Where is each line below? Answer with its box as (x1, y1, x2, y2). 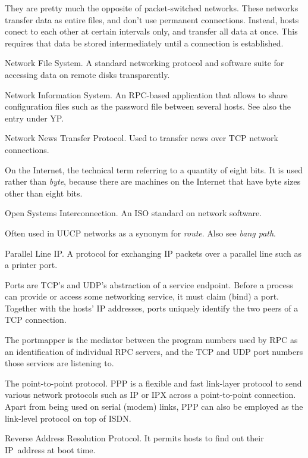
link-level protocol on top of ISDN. (5, 412, 131, 424)
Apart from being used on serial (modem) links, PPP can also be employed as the (5, 400, 303, 413)
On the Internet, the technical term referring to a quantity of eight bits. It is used (5, 163, 303, 176)
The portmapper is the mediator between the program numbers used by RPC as (5, 334, 298, 346)
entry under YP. (5, 111, 64, 124)
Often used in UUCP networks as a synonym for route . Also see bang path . (5, 226, 276, 239)
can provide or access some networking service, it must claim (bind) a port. (5, 290, 279, 303)
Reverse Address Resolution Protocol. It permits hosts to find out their (5, 432, 264, 444)
